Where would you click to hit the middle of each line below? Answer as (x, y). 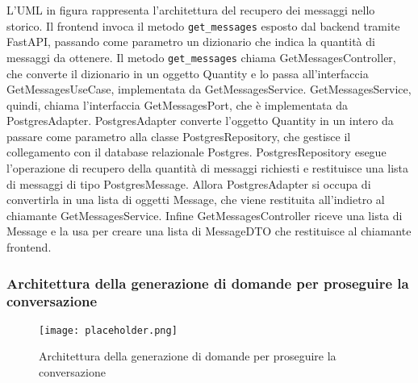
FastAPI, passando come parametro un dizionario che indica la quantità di (191, 42)
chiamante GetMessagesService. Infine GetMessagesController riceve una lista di (205, 215)
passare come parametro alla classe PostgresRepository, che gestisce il (179, 136)
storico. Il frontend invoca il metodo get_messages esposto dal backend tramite (203, 25)
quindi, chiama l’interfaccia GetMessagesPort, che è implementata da (177, 104)
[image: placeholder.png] (108, 330)
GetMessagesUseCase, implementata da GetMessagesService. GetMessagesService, (209, 89)
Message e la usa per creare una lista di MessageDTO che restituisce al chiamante (209, 231)
